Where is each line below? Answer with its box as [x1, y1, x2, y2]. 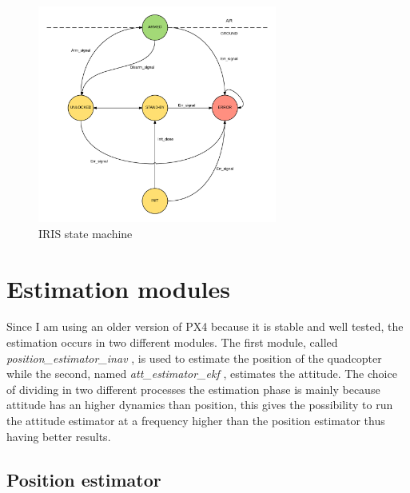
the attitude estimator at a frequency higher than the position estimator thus [6, 412, 385, 428]
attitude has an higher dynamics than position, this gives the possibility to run [6, 396, 393, 413]
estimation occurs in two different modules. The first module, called [6, 334, 338, 351]
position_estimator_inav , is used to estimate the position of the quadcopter [6, 349, 382, 366]
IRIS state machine [38, 225, 133, 241]
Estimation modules [6, 272, 230, 304]
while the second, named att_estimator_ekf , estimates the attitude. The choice [6, 365, 397, 382]
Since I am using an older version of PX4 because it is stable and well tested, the [6, 318, 404, 335]
